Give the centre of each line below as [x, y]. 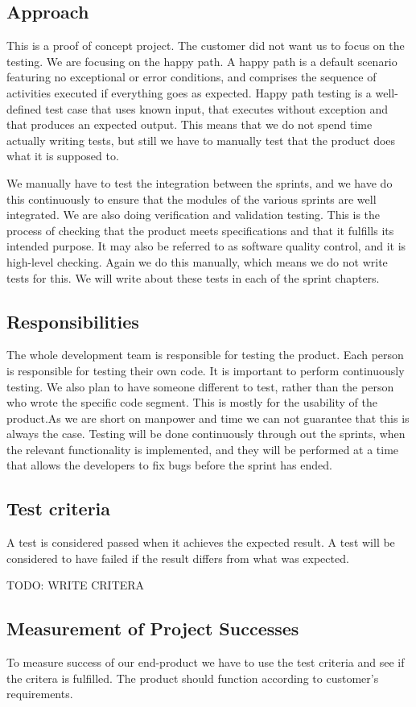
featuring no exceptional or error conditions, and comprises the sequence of [192, 77]
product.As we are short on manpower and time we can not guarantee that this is [208, 418]
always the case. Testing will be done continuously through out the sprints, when [206, 434]
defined [24, 108]
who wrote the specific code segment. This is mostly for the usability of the [192, 402]
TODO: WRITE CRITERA [76, 585]
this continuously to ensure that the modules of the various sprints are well [192, 198]
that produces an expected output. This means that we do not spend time [189, 124]
